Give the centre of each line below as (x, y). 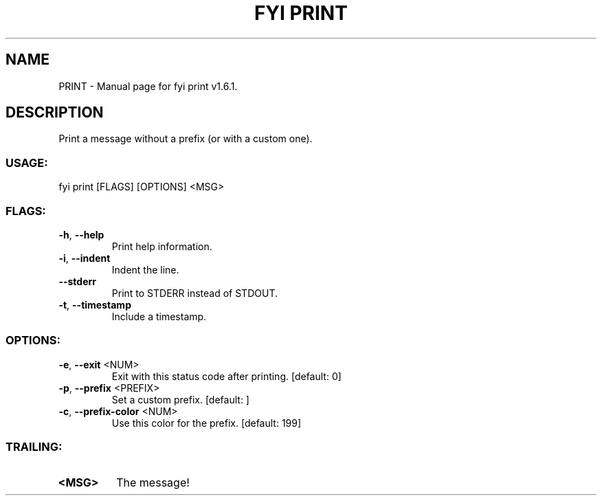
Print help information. (162, 246)
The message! (153, 483)
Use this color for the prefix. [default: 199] (207, 423)
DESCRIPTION (55, 113)
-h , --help (81, 234)
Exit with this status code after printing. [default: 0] (226, 376)
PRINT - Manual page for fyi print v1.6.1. (148, 86)
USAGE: (27, 163)
